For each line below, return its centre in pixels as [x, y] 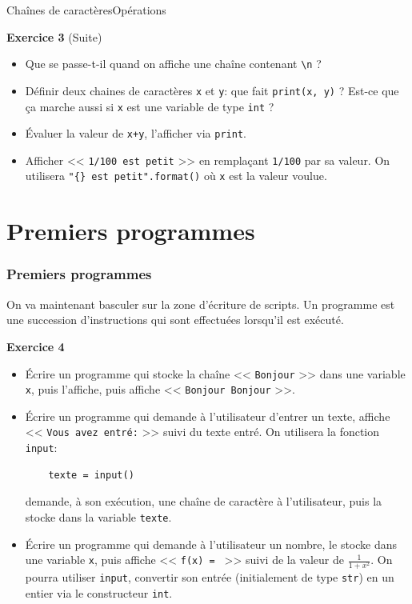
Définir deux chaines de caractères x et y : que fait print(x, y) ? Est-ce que [212, 90]
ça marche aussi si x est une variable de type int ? [150, 106]
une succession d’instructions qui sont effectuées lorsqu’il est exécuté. [175, 320]
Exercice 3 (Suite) [54, 36]
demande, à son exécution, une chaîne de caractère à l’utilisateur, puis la [204, 501]
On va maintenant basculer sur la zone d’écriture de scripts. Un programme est [201, 304]
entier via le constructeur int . [99, 592]
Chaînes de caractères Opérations [86, 10]
